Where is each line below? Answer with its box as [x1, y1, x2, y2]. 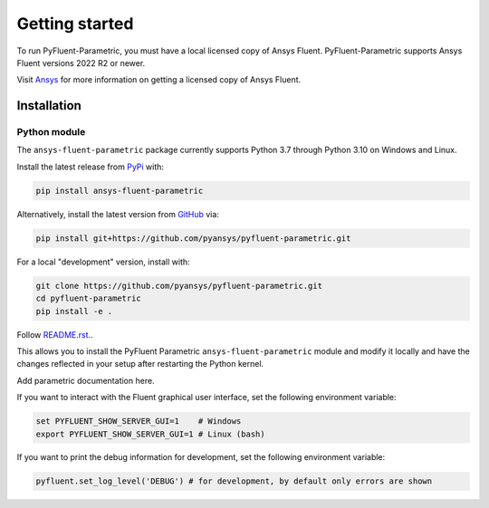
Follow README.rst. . [16, 329, 94, 340]
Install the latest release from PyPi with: [16, 161, 165, 172]
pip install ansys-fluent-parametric [35, 186, 204, 196]
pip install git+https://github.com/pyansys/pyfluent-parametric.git [35, 233, 351, 244]
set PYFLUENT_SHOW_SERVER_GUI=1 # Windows [35, 417, 242, 427]
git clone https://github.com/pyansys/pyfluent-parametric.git [35, 281, 323, 291]
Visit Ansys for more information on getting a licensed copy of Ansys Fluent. [16, 74, 302, 85]
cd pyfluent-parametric [35, 293, 142, 303]
